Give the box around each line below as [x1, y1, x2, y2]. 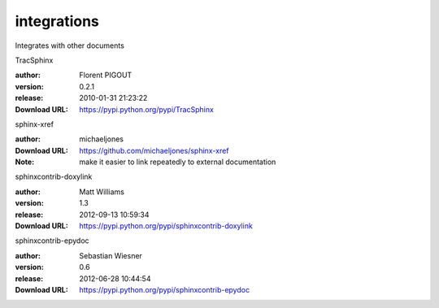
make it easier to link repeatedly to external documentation [79, 157, 276, 167]
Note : [15, 157, 35, 167]
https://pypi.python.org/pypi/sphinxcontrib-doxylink [79, 221, 254, 231]
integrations [15, 12, 99, 30]
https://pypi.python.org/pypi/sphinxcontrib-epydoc [79, 284, 250, 294]
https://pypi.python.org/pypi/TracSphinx [79, 104, 215, 114]
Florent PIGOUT [79, 70, 133, 80]
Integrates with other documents [15, 41, 125, 50]
